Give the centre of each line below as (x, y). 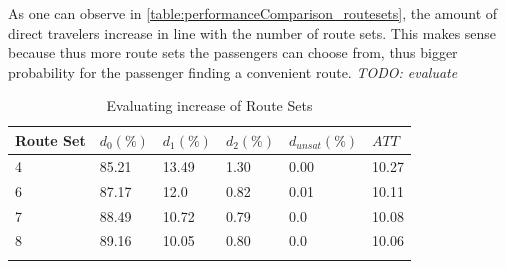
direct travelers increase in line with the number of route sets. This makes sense (252, 32)
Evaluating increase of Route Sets (209, 105)
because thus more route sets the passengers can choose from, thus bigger (233, 52)
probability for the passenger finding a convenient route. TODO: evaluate (233, 71)
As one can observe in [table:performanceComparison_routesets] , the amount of (253, 13)
